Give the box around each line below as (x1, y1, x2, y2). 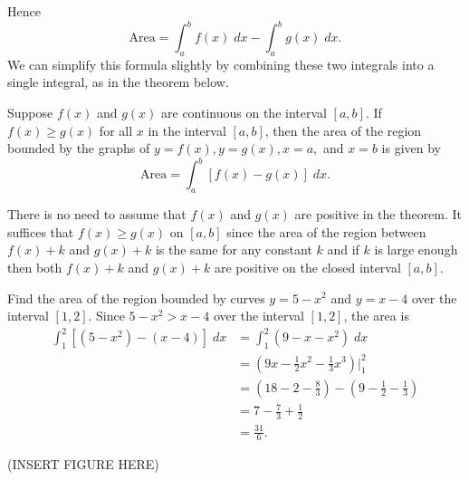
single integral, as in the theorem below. (7, 72, 229, 91)
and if (327, 240, 359, 259)
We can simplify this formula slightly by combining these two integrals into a (7, 54, 435, 73)
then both (7, 257, 62, 276)
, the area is (343, 306, 409, 325)
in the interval (148, 120, 226, 139)
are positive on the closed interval (214, 257, 401, 276)
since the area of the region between (226, 222, 426, 241)
